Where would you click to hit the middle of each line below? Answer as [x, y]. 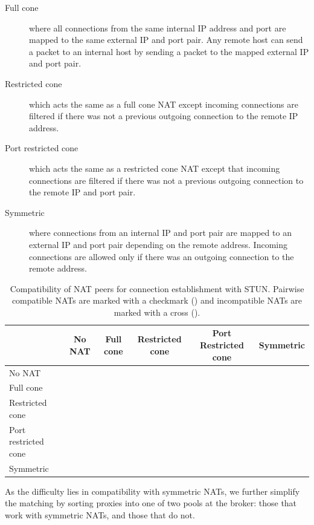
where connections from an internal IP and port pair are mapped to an [160, 233]
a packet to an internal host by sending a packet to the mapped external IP [169, 51]
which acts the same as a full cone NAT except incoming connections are [164, 104]
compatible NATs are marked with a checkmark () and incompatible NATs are [157, 300]
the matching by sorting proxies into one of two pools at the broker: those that [151, 503]
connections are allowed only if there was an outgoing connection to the [162, 256]
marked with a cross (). [157, 312]
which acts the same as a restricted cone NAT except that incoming [155, 168]
